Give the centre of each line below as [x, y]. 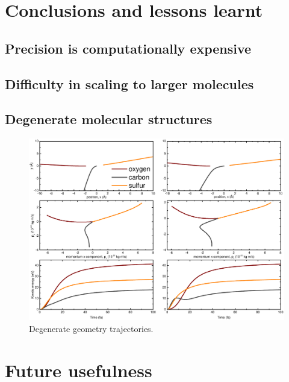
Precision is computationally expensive [128, 48]
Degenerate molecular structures [109, 119]
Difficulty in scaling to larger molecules [129, 83]
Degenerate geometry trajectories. [91, 328]
